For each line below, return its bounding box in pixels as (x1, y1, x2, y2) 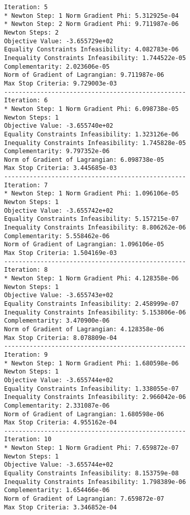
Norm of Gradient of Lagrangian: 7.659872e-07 (4, 495, 164, 503)
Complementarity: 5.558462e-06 (4, 232, 110, 240)
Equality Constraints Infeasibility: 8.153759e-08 (4, 470, 179, 477)
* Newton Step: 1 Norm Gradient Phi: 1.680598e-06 (4, 359, 179, 367)
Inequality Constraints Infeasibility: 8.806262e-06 (4, 224, 186, 232)
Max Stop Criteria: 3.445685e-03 (4, 164, 117, 172)
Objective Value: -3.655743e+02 (4, 292, 113, 299)
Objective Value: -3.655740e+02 (4, 122, 113, 130)
